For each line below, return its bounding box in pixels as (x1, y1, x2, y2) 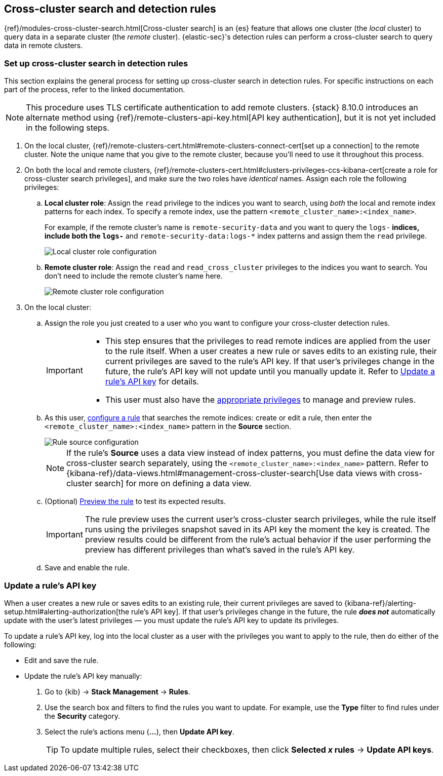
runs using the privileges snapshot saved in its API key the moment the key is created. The (85, 524, 430, 535)
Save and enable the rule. (45, 563, 130, 572)
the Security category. (45, 711, 120, 720)
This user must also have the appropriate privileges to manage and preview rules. (105, 395, 416, 405)
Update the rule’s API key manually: (24, 671, 142, 680)
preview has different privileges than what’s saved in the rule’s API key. (85, 545, 355, 555)
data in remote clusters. (4, 41, 83, 50)
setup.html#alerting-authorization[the (4, 607, 130, 616)
